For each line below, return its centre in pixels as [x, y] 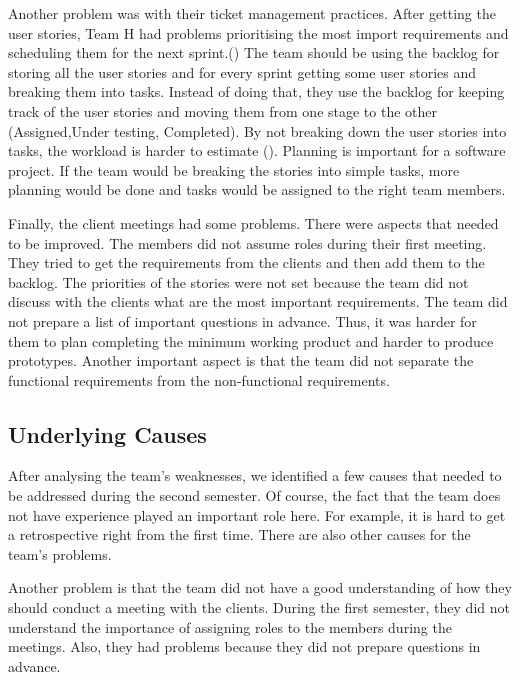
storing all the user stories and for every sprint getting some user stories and [242, 71]
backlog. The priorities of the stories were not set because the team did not [238, 281]
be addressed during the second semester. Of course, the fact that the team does [254, 495]
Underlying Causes [107, 433]
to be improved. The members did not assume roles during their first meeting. [247, 242]
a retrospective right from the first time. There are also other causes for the [239, 534]
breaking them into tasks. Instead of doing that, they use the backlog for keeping [256, 91]
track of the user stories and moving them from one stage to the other [223, 110]
